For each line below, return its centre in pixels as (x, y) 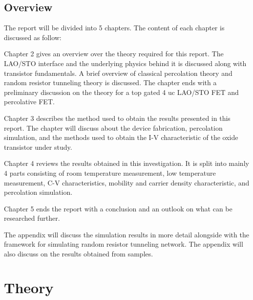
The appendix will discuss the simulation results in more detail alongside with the (126, 234)
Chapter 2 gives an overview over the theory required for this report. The (114, 54)
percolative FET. (29, 102)
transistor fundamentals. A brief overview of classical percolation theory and (118, 73)
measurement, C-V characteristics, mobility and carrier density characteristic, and (127, 182)
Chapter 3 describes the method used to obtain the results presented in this (117, 118)
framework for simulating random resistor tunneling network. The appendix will (124, 244)
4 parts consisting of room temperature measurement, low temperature (110, 173)
